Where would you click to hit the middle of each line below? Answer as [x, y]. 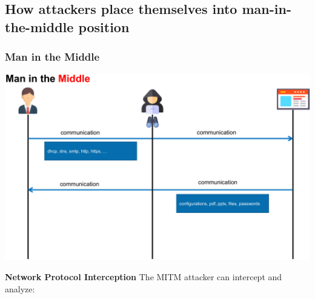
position [104, 26]
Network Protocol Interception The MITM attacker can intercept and [144, 277]
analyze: [20, 288]
